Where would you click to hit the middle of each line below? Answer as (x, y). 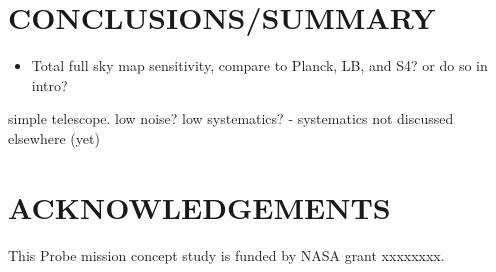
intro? (49, 84)
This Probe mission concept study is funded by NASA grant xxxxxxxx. (226, 254)
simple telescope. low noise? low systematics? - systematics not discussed (231, 118)
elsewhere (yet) (54, 137)
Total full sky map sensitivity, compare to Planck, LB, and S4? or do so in (259, 65)
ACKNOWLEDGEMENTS (199, 206)
